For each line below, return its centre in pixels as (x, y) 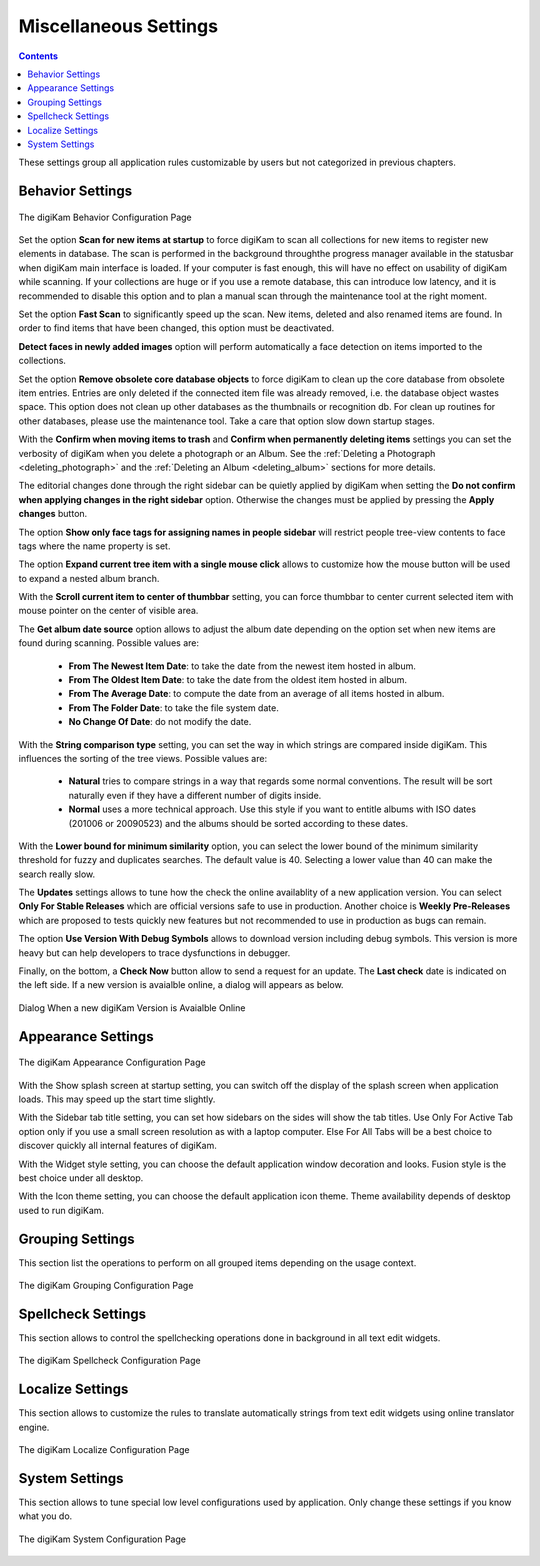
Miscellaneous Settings (118, 26)
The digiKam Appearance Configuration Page (112, 1062)
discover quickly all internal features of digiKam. (117, 1146)
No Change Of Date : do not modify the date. (160, 722)
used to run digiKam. (61, 1210)
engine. (34, 1427)
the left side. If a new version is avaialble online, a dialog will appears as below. (181, 985)
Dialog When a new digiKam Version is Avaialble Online (132, 1007)
